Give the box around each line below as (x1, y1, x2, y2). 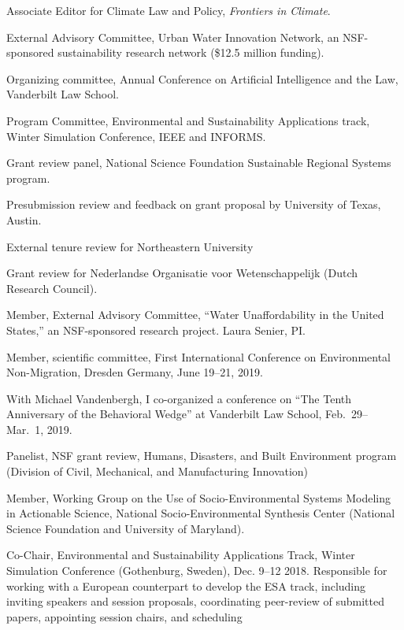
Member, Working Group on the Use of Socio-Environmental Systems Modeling (6, 489, 391, 506)
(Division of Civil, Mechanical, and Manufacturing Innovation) (6, 463, 309, 480)
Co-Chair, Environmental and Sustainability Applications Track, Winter (6, 547, 355, 563)
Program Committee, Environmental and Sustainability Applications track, (6, 112, 370, 128)
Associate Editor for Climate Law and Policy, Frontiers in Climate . (6, 2, 331, 18)
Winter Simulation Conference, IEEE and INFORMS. (6, 128, 266, 144)
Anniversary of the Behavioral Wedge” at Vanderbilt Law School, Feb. (6, 406, 346, 422)
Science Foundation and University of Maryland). (6, 520, 245, 536)
